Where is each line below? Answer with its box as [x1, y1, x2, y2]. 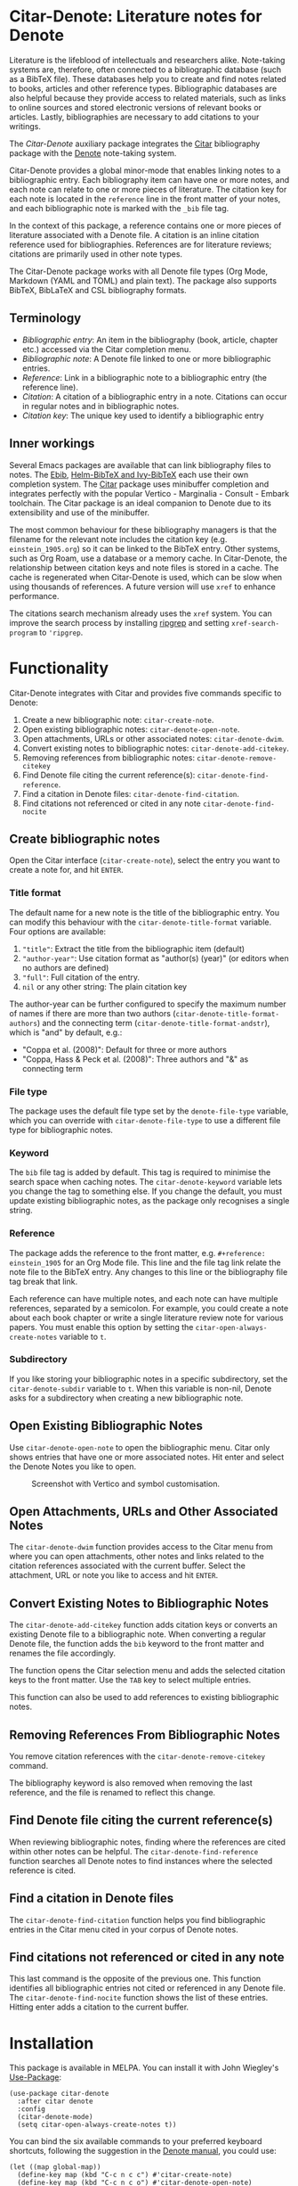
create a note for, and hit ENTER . [9, 865, 124, 875]
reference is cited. [9, 1865, 77, 1876]
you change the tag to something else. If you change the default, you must [9, 1186, 283, 1196]
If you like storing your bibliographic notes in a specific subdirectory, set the [9, 1373, 288, 1384]
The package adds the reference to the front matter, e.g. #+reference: [9, 1247, 266, 1258]
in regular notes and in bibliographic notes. [21, 400, 180, 411]
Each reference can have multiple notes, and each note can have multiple [9, 1293, 278, 1303]
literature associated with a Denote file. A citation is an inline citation [9, 229, 260, 240]
